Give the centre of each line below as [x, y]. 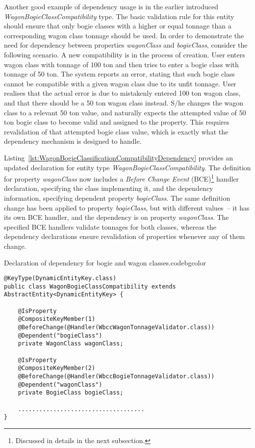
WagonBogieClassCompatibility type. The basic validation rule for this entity [119, 16]
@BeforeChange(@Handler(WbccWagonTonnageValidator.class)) [116, 328]
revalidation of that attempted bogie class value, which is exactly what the [116, 131]
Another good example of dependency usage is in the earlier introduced [111, 6]
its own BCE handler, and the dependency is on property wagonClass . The [116, 217]
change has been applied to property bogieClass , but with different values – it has [127, 207]
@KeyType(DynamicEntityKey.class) [60, 278]
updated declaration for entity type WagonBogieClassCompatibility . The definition [127, 167]
